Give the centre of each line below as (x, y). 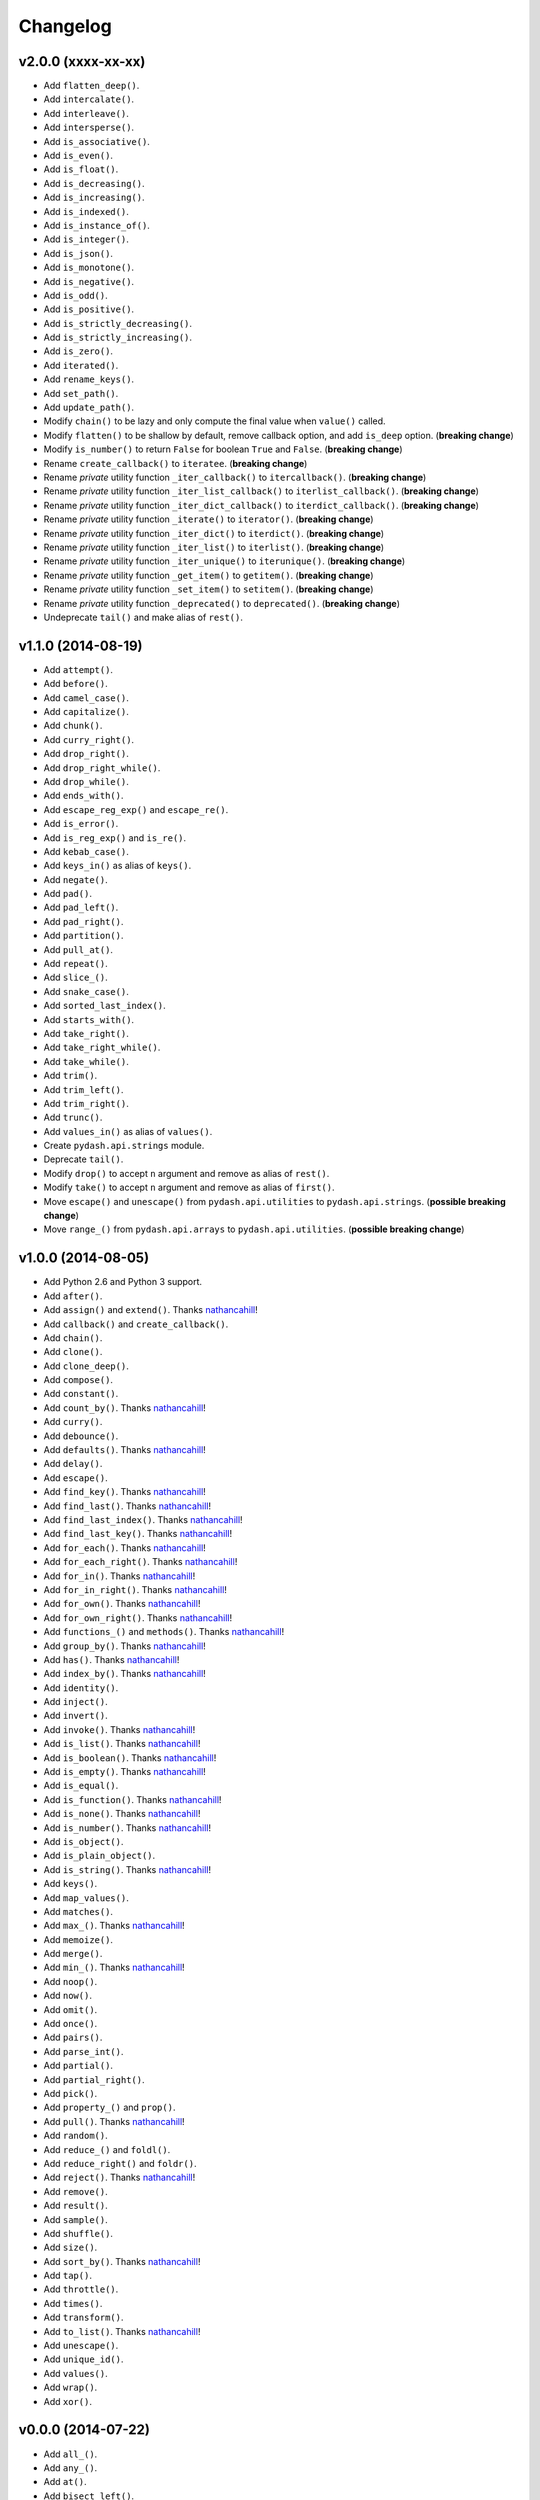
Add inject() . (76, 1702)
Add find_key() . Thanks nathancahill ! (125, 1492)
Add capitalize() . (86, 711)
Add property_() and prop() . (109, 2107)
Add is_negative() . (89, 281)
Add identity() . (81, 1687)
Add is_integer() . (86, 239)
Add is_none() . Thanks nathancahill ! (122, 1814)
